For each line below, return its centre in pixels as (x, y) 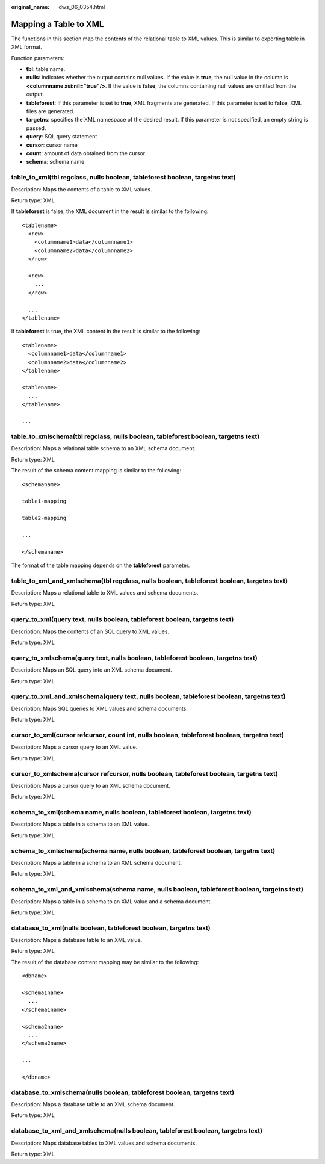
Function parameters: (38, 58)
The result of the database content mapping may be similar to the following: (105, 962)
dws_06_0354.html (82, 7)
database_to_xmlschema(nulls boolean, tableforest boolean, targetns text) (123, 1092)
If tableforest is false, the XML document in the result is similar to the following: (110, 211)
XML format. (26, 47)
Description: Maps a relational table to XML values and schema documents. (105, 593)
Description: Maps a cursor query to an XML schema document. (91, 785)
